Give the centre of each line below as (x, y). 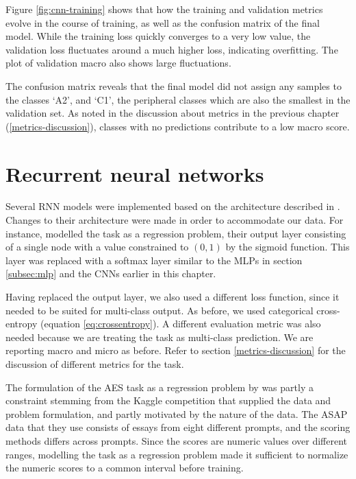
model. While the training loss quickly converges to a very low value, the (158, 36)
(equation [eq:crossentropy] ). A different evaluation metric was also (180, 324)
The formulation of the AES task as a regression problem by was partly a (160, 387)
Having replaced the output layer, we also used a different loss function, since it (173, 297)
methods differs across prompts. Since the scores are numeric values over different (177, 440)
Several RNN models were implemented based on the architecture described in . (173, 206)
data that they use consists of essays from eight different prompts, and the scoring (178, 427)
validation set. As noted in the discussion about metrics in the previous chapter (173, 113)
